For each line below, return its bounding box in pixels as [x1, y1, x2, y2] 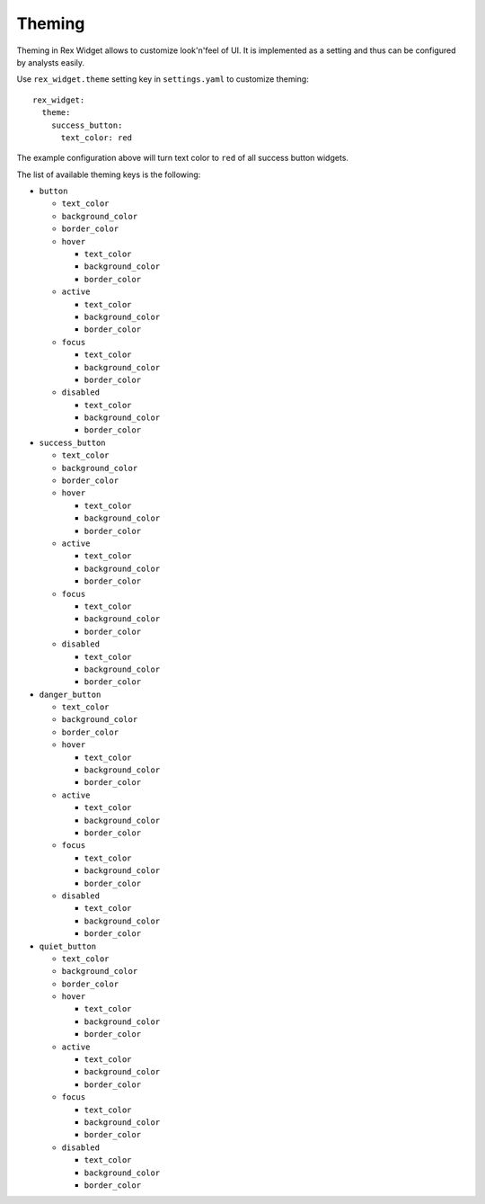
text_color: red [60, 132, 133, 143]
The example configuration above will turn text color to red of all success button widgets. [16, 153, 349, 164]
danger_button [39, 689, 101, 700]
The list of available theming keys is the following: [16, 169, 201, 180]
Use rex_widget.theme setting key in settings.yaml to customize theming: [16, 74, 309, 85]
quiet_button [39, 941, 97, 951]
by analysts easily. [16, 57, 85, 67]
